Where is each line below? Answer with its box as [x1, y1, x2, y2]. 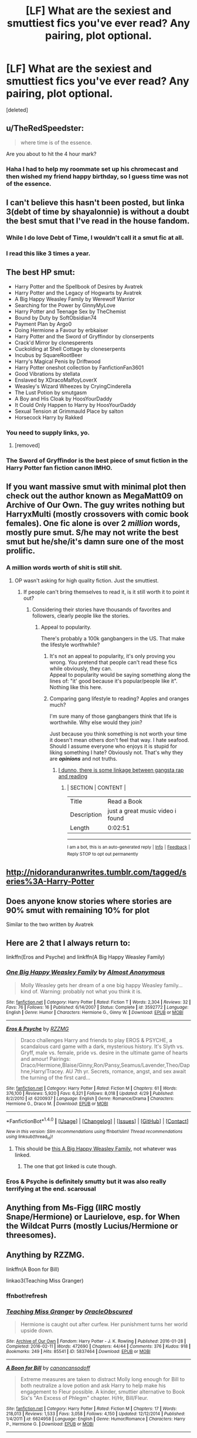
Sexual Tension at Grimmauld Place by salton [14, 408, 124, 415]
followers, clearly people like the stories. [32, 612, 130, 619]
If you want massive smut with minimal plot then [6, 482, 186, 492]
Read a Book [107, 797, 142, 805]
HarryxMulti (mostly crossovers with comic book [6, 509, 189, 520]
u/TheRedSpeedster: [6, 123, 84, 133]
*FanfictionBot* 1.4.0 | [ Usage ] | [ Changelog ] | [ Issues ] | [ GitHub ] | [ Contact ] [6, 1116, 189, 1124]
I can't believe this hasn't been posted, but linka [6, 198, 185, 208]
